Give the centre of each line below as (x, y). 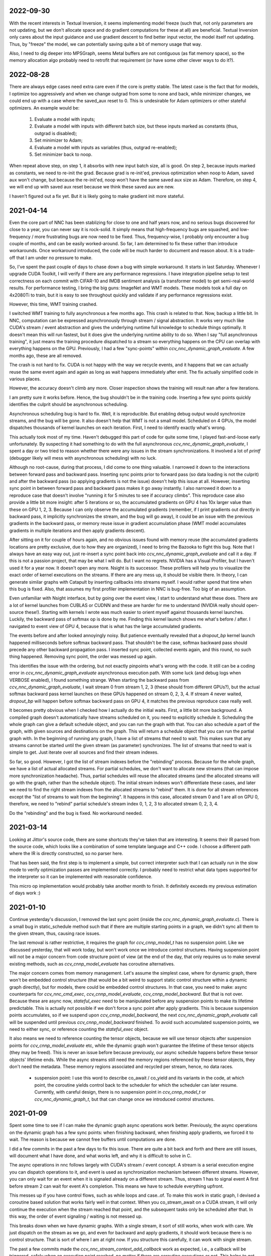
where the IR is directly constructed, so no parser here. (66, 854)
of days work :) (25, 893)
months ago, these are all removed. (46, 355)
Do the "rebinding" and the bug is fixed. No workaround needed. (76, 813)
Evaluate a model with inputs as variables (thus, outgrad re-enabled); (106, 147)
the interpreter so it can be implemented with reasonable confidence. (81, 877)
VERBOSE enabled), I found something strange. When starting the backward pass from (99, 680)
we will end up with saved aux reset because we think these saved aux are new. (92, 187)
